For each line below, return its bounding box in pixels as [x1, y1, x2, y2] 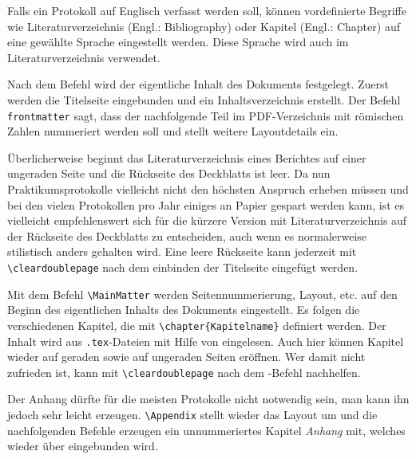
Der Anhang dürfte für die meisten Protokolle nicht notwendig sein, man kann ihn [7, 390, 410, 407]
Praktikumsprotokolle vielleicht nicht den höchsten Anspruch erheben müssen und [7, 181, 409, 197]
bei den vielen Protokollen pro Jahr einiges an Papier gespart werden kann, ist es [7, 196, 404, 213]
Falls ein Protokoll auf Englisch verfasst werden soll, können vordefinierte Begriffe [7, 2, 406, 18]
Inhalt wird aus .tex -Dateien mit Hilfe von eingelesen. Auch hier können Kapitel [7, 332, 404, 349]
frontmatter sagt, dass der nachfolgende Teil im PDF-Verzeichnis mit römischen [7, 107, 404, 124]
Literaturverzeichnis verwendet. [7, 49, 160, 65]
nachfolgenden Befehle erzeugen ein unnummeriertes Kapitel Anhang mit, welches [7, 422, 406, 438]
